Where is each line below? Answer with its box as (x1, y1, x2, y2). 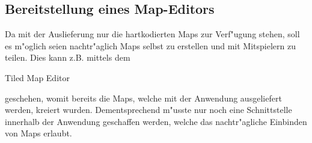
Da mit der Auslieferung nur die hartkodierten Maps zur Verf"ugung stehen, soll (5, 28, 300, 40)
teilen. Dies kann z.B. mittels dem (5, 51, 130, 64)
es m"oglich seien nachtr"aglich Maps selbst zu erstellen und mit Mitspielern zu (5, 39, 296, 52)
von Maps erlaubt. (5, 127, 72, 139)
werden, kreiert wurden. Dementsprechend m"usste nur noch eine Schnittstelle (5, 103, 292, 116)
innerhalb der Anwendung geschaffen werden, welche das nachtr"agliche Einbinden (5, 115, 307, 127)
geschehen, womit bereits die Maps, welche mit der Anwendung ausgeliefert (5, 91, 282, 104)
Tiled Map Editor (5, 71, 70, 84)
